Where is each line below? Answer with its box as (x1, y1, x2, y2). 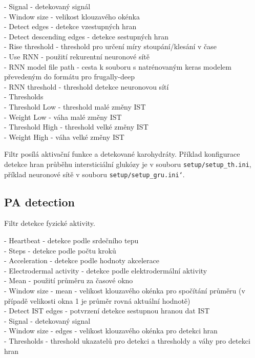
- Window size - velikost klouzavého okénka (4, 11, 140, 22)
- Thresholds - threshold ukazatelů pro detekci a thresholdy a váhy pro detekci (4, 335, 250, 346)
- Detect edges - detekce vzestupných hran (4, 21, 137, 32)
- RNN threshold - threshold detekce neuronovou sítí (4, 81, 169, 92)
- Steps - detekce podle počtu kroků (4, 245, 116, 256)
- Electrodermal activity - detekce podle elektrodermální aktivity (4, 265, 207, 276)
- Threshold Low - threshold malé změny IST (4, 101, 146, 112)
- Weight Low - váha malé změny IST (4, 111, 122, 122)
